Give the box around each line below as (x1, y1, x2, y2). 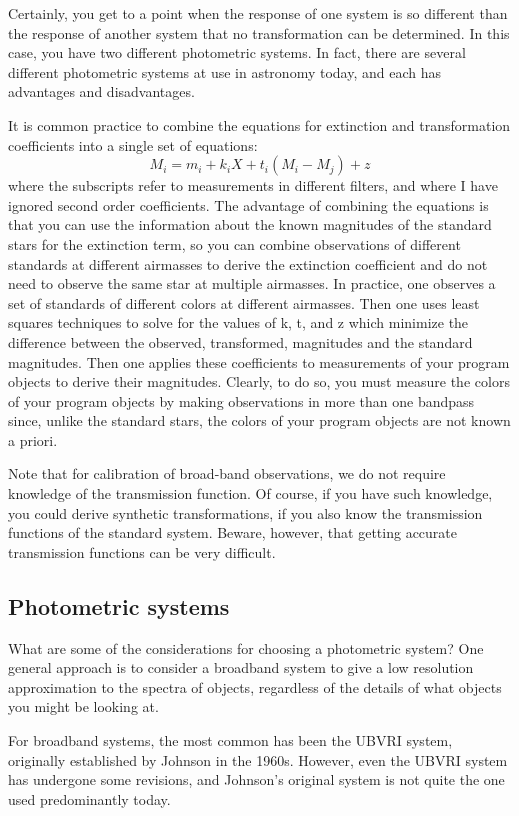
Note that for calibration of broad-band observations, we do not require (8, 463, 446, 484)
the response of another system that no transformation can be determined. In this (8, 22, 510, 43)
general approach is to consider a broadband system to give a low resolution (8, 657, 474, 678)
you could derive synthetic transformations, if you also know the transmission (8, 502, 483, 523)
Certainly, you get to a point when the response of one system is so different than (8, 3, 508, 23)
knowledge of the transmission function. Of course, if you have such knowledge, (8, 483, 493, 504)
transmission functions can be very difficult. (8, 541, 276, 562)
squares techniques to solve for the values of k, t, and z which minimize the (8, 312, 469, 333)
